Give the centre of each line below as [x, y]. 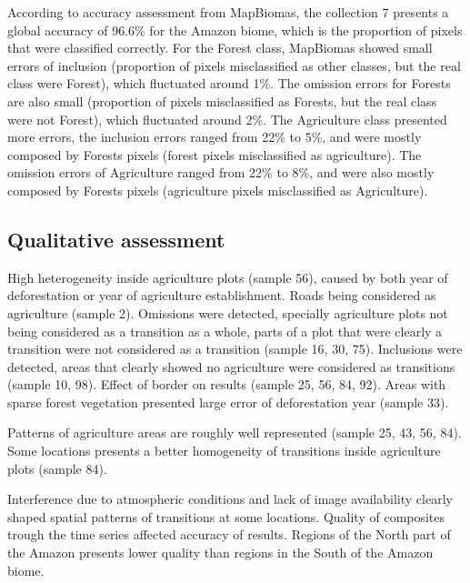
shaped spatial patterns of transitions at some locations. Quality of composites [226, 516]
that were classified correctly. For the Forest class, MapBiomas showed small [220, 48]
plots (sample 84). [57, 468]
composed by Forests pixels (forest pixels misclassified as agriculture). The [215, 154]
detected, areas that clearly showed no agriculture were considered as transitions [231, 366]
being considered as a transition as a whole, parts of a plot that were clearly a [225, 331]
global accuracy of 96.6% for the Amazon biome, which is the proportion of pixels [235, 30]
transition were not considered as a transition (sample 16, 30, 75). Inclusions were [235, 349]
